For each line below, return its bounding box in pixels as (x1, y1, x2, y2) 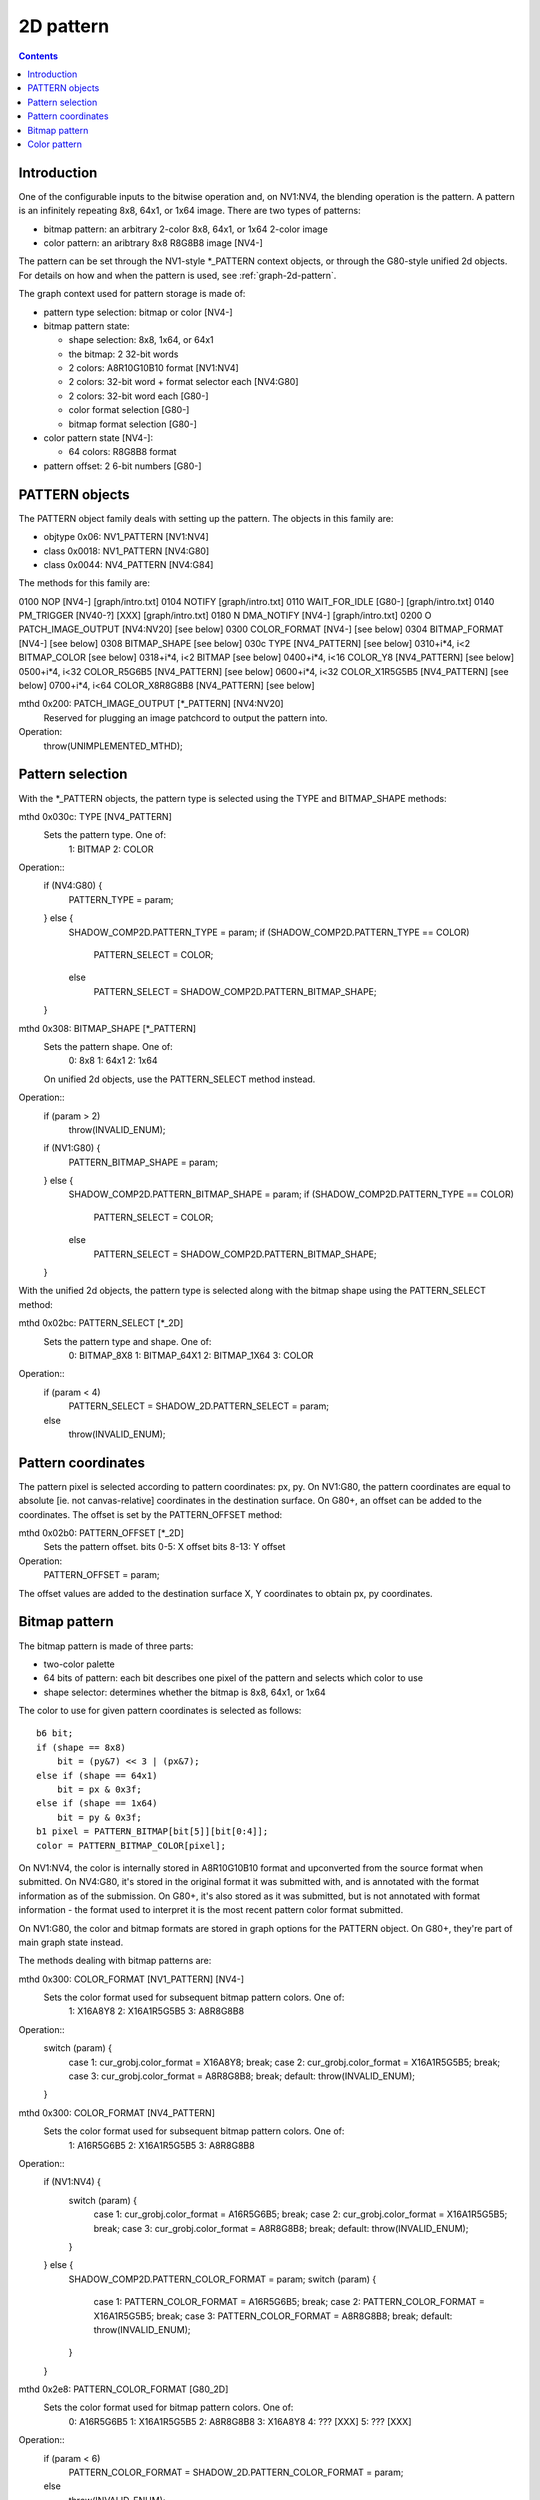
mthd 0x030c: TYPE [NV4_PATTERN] (18, 810, 172, 822)
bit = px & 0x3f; (56, 1784, 142, 1795)
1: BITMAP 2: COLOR (68, 843, 154, 855)
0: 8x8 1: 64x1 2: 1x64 (68, 1055, 158, 1067)
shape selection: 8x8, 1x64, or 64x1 (68, 334, 214, 346)
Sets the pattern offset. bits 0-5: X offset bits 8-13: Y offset (43, 1541, 286, 1553)
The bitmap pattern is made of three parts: (18, 1640, 194, 1652)
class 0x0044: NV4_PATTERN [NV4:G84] (43, 558, 214, 570)
